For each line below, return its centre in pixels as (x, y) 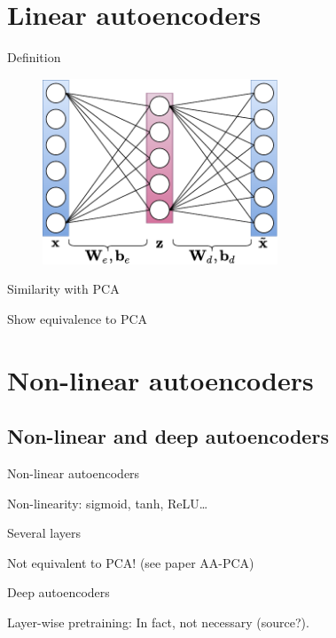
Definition (34, 57)
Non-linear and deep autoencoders (168, 436)
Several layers (44, 533)
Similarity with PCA (63, 289)
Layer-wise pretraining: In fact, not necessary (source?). (158, 622)
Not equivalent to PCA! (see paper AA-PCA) (131, 562)
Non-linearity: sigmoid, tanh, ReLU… (108, 503)
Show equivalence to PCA (78, 318)
